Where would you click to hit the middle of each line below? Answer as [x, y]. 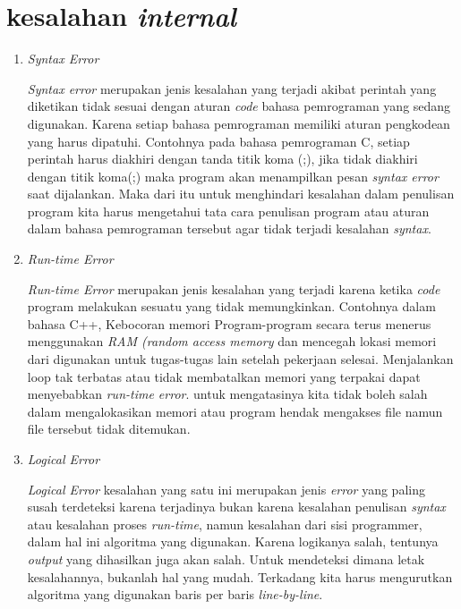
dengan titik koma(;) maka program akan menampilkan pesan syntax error [233, 176]
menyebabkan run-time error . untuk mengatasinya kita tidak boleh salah [227, 394]
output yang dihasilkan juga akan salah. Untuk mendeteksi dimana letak [226, 558]
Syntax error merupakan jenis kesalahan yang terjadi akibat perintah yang [232, 88]
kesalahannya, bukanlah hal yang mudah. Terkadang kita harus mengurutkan [240, 576]
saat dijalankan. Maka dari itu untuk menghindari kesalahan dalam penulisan [241, 194]
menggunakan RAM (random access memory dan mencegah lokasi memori [232, 341]
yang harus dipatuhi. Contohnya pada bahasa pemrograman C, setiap [218, 141]
